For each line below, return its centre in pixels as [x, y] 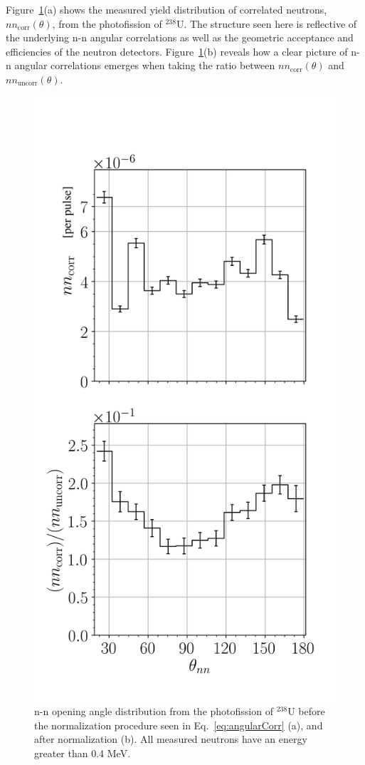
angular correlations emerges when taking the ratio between [145, 65]
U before [306, 711]
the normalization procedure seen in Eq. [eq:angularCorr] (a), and [179, 725]
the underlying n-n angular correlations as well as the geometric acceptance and [180, 37]
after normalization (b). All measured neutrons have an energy [171, 739]
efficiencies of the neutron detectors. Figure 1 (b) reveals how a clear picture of [177, 51]
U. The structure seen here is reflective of [266, 23]
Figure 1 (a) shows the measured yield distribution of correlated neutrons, [166, 9]
